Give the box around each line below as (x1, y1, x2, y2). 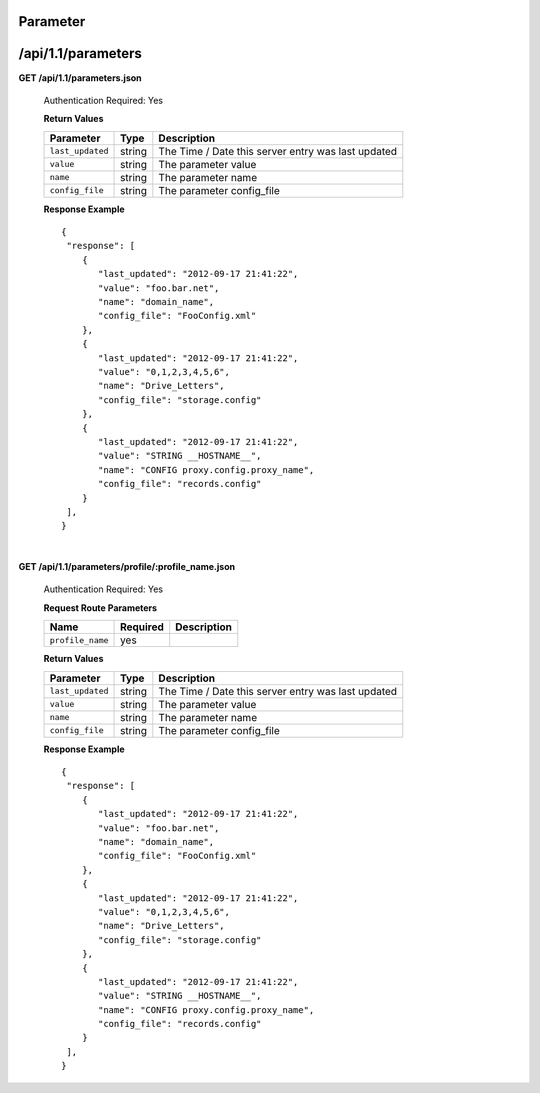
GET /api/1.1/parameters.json (18, 71, 142, 84)
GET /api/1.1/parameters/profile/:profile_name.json (18, 561, 235, 573)
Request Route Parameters (43, 601, 158, 614)
